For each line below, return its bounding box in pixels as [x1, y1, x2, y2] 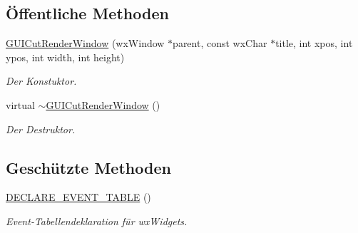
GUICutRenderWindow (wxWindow [6, 36, 165, 51]
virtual [6, 97, 35, 112]
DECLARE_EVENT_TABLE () [6, 190, 151, 204]
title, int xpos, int [275, 36, 353, 51]
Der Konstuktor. [6, 73, 77, 88]
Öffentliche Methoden [6, 2, 169, 24]
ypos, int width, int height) [6, 49, 125, 64]
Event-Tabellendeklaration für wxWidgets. [6, 213, 188, 228]
